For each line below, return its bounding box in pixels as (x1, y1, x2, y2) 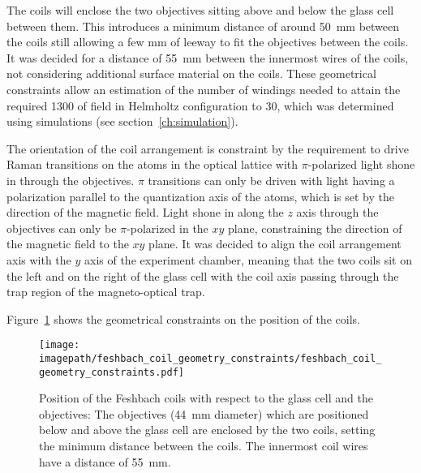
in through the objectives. (6, 171, 135, 188)
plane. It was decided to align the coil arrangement (148, 235, 402, 252)
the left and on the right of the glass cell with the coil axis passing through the (6, 267, 399, 284)
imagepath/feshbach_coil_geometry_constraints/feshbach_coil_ (39, 352, 382, 364)
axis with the (6, 251, 71, 268)
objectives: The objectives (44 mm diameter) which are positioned (39, 405, 369, 422)
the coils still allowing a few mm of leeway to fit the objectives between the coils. (6, 33, 409, 50)
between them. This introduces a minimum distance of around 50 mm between (6, 17, 400, 34)
